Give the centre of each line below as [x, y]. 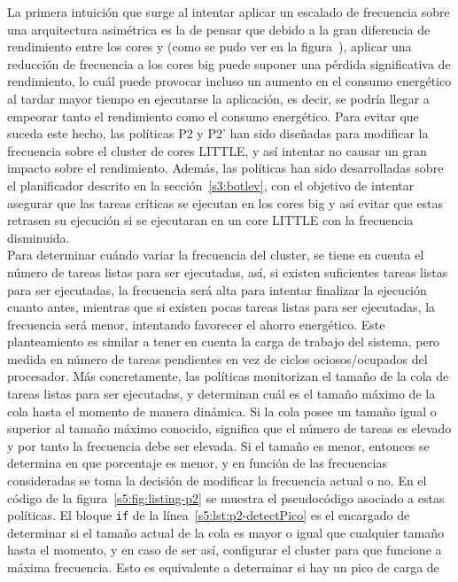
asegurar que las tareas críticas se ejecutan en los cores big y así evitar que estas [225, 202]
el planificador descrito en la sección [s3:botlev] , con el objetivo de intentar [211, 185]
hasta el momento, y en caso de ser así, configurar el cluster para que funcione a [225, 550]
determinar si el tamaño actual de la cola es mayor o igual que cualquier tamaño [225, 532]
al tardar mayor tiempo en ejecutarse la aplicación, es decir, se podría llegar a [218, 98]
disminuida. [39, 237]
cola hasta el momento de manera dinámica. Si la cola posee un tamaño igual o [222, 411]
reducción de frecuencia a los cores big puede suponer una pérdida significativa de [229, 63]
